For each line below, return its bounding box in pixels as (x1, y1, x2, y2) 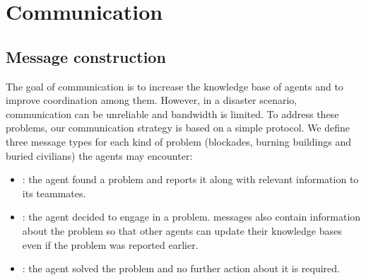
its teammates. (22, 185, 86, 200)
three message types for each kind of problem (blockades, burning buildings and (6, 134, 352, 148)
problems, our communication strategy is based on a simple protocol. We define (6, 120, 350, 135)
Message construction (6, 45, 166, 67)
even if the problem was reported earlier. (22, 237, 199, 252)
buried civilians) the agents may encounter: (6, 148, 193, 163)
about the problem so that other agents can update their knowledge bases (22, 223, 342, 238)
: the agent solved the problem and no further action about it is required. (22, 261, 340, 276)
